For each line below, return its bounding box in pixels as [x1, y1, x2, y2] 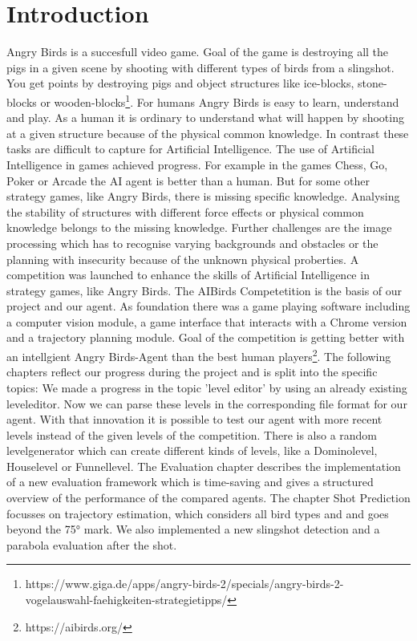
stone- [358, 75, 387, 91]
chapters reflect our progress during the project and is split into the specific [6, 363, 378, 380]
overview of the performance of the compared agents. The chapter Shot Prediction [6, 489, 411, 506]
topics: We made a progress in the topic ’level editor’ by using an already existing [6, 379, 407, 396]
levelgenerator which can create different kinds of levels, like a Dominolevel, [6, 442, 378, 459]
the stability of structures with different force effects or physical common [6, 203, 364, 220]
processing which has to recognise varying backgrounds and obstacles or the [6, 234, 379, 251]
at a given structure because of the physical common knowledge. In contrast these [6, 124, 409, 141]
